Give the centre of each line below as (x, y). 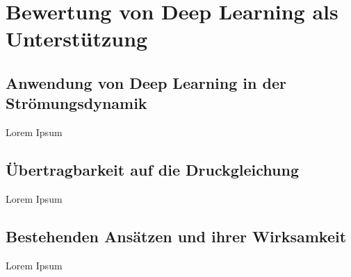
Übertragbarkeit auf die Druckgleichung (152, 170)
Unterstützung (77, 39)
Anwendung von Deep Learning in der (146, 82)
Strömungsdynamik (76, 103)
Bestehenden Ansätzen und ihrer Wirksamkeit (176, 236)
